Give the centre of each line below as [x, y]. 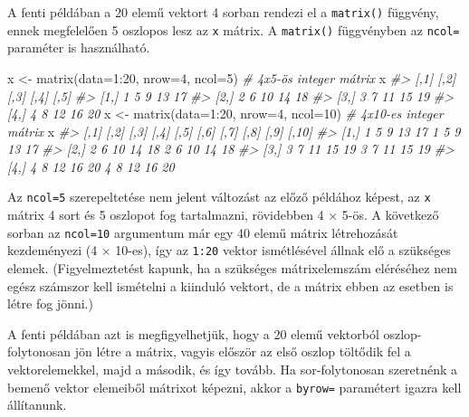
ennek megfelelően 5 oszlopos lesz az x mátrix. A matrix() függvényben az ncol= [234, 29]
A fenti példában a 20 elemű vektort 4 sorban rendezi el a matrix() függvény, [223, 12]
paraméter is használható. [79, 47]
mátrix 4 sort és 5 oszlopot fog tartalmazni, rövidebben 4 [166, 215]
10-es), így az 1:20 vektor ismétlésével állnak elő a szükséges [283, 250]
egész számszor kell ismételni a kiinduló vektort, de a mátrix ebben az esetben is [230, 285]
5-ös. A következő [390, 215]
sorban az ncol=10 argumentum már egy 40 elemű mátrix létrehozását [203, 232]
